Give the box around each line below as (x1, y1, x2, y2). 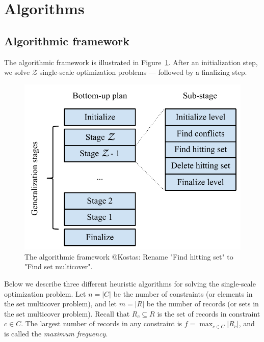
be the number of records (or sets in (146, 298, 259, 309)
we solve (4, 67, 30, 77)
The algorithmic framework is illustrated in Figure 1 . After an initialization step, (4, 56, 258, 67)
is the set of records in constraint (157, 308, 260, 319)
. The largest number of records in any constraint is (21, 318, 182, 329)
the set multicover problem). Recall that (4, 308, 130, 319)
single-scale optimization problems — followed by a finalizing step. (39, 67, 247, 77)
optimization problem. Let (4, 288, 86, 299)
